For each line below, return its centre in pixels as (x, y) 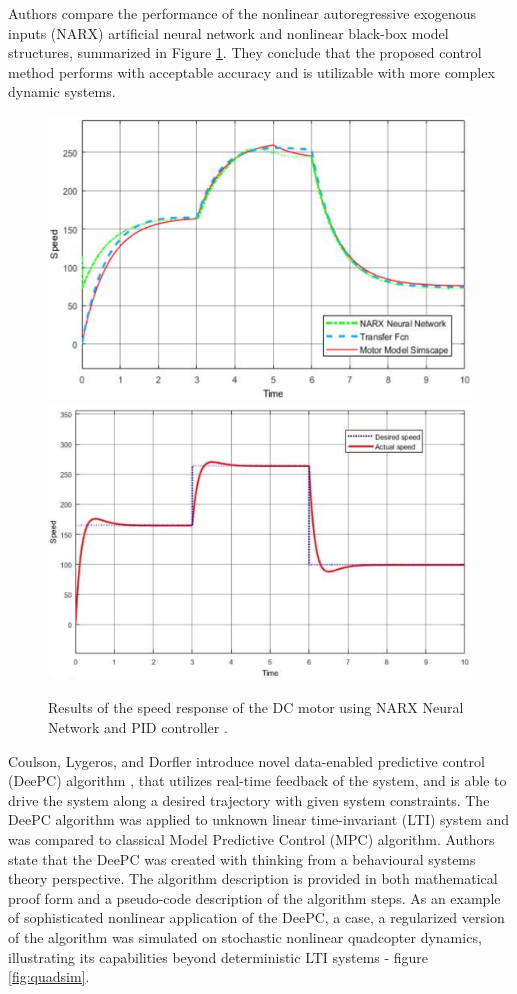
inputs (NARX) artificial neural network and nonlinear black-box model (228, 32)
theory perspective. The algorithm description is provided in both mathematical (253, 878)
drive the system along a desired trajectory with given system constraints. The (249, 799)
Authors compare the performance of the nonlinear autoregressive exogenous (242, 13)
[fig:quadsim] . (49, 976)
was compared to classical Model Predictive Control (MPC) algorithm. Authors (251, 838)
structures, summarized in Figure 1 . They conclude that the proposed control (245, 52)
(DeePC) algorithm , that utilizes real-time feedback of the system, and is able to (257, 780)
